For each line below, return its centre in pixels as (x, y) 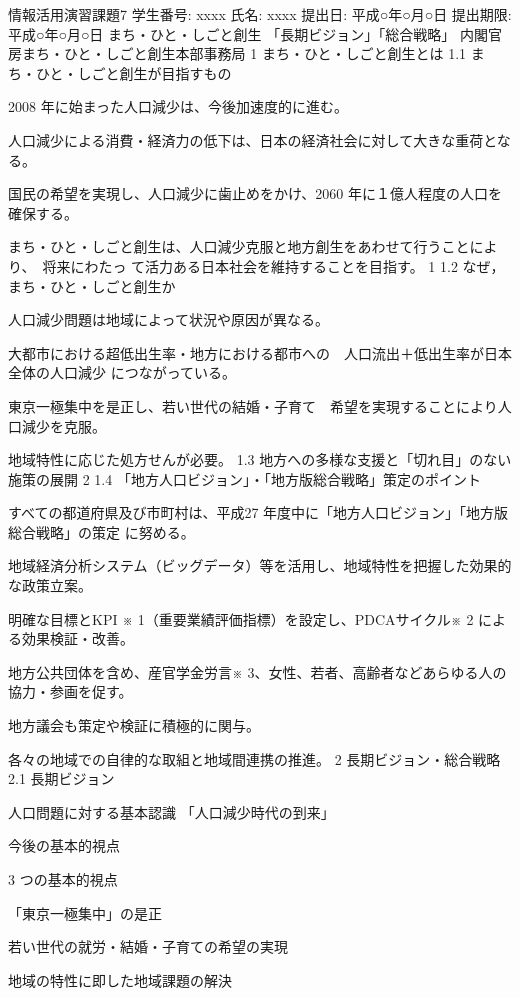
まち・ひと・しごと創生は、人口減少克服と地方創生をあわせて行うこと (239, 246)
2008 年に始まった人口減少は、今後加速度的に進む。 (178, 106)
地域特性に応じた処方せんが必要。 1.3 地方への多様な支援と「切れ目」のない (260, 459)
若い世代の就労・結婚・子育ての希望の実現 (148, 946)
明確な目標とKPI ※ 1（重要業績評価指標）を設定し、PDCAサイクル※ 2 (241, 618)
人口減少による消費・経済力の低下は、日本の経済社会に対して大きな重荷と (252, 139)
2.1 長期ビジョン (61, 778)
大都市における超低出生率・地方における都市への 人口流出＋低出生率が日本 (260, 352)
